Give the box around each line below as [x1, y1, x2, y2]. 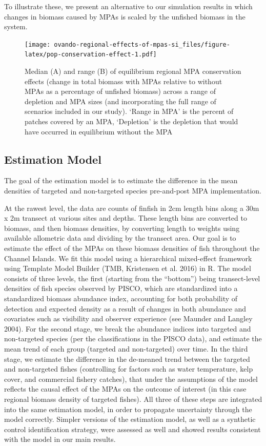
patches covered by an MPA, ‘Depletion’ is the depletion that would [25, 116, 238, 127]
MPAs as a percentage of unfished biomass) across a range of [25, 86, 216, 96]
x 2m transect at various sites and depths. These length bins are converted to [4, 212, 247, 223]
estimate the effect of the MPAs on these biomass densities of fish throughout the [4, 243, 260, 254]
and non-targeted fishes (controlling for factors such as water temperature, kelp [4, 363, 253, 374]
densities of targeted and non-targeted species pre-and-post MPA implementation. [4, 185, 261, 196]
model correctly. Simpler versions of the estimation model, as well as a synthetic [4, 414, 256, 424]
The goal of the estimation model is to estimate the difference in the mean [4, 175, 238, 186]
